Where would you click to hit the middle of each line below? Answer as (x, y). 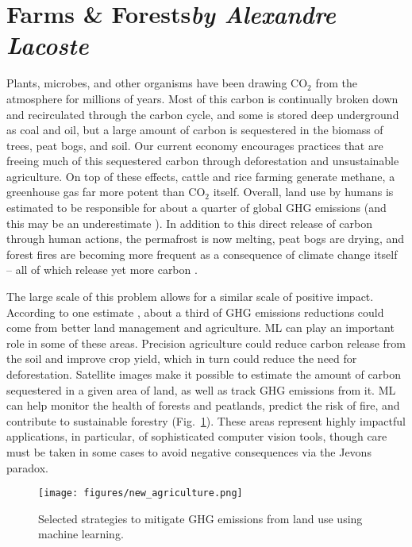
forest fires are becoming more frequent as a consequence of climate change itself (202, 254)
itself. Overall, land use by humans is (303, 192)
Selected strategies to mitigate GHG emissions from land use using (200, 518)
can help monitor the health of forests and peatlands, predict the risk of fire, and (203, 405)
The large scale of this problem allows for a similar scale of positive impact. (190, 297)
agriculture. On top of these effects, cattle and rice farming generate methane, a (201, 176)
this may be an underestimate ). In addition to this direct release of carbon (189, 223)
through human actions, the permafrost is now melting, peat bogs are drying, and (206, 239)
